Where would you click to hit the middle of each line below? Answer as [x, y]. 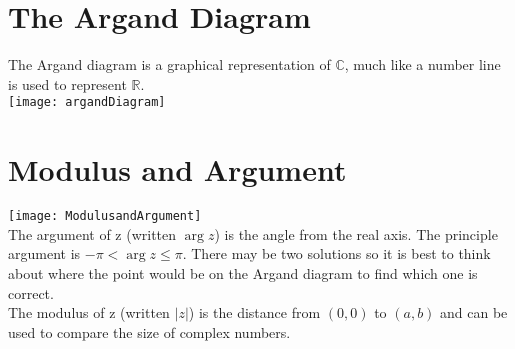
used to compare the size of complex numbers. [149, 331]
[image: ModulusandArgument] [105, 216]
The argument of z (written [92, 233]
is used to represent [67, 83]
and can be [474, 312]
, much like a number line [422, 64]
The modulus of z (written [89, 312]
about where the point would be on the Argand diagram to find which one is [243, 272]
